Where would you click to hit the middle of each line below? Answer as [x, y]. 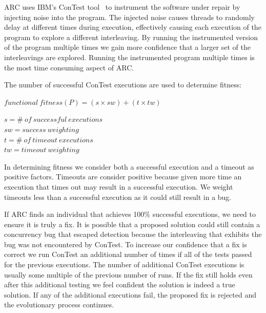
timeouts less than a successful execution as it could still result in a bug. [118, 197]
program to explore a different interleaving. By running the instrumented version [131, 37]
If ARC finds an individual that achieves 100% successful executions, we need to [130, 214]
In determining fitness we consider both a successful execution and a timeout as [129, 166]
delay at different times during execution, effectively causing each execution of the [133, 27]
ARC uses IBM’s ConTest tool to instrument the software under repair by [122, 7]
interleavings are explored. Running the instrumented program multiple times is [129, 57]
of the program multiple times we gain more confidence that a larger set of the [127, 47]
